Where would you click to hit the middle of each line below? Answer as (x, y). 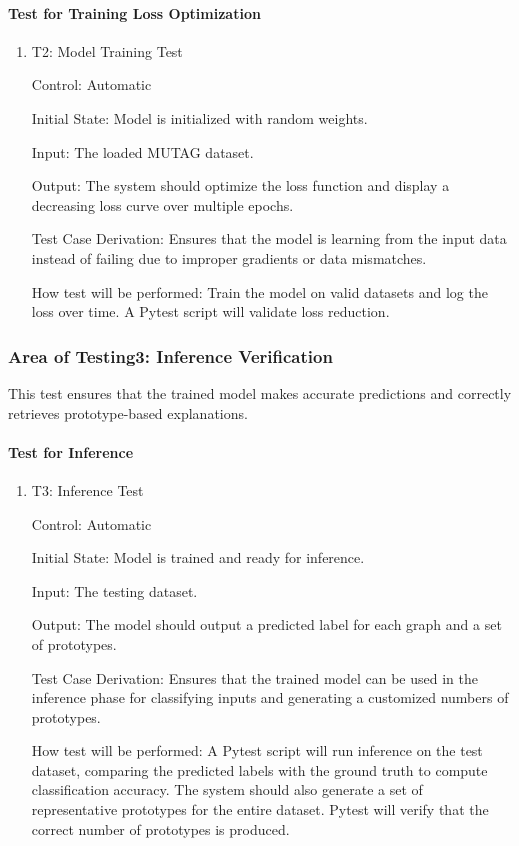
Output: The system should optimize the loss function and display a (240, 185)
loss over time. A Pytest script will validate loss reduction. (210, 311)
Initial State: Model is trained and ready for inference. (198, 557)
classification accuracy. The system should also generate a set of (227, 789)
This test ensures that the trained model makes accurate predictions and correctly (260, 392)
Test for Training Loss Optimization (134, 12)
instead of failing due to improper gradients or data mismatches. (229, 257)
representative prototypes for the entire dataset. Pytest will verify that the (260, 809)
